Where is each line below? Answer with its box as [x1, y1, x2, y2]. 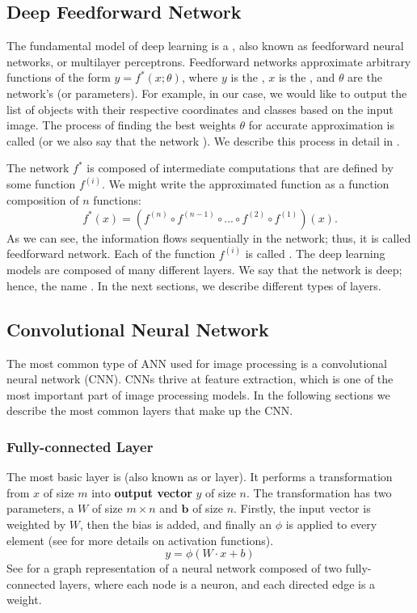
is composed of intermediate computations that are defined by [86, 159, 394, 176]
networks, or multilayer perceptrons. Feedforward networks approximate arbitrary [6, 53, 411, 70]
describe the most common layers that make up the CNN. [6, 402, 293, 419]
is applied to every [285, 515, 377, 532]
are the [347, 69, 382, 86]
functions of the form [6, 69, 111, 86]
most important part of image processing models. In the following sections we [6, 386, 390, 403]
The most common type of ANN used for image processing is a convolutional [6, 354, 387, 371]
